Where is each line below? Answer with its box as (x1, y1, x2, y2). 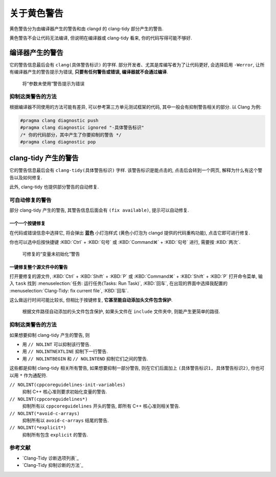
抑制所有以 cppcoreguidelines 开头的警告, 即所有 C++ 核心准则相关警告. (22, 403, 180, 409)
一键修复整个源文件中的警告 (9, 264, 68, 270)
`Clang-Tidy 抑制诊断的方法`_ (22, 462, 84, 468)
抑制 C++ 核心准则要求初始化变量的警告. (22, 389, 107, 395)
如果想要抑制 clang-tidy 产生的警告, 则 (9, 332, 90, 338)
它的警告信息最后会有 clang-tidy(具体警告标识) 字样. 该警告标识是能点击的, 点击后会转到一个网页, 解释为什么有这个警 (9, 167, 263, 173)
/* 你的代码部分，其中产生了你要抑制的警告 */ (20, 132, 122, 138)
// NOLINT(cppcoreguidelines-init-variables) (9, 381, 126, 388)
